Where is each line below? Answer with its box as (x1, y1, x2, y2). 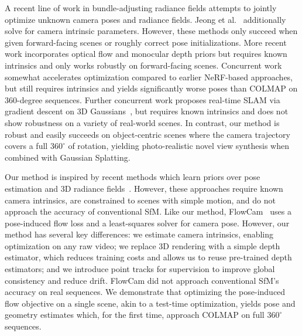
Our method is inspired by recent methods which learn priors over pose (5, 171, 260, 183)
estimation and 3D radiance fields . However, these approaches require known (5, 182, 283, 194)
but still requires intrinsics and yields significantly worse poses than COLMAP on (5, 82, 298, 94)
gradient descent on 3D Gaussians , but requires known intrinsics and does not (5, 105, 289, 117)
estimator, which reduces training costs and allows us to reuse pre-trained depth (5, 251, 292, 263)
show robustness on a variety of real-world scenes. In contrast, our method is (5, 116, 280, 128)
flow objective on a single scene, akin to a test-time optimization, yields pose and (5, 297, 296, 309)
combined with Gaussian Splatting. (5, 151, 131, 163)
